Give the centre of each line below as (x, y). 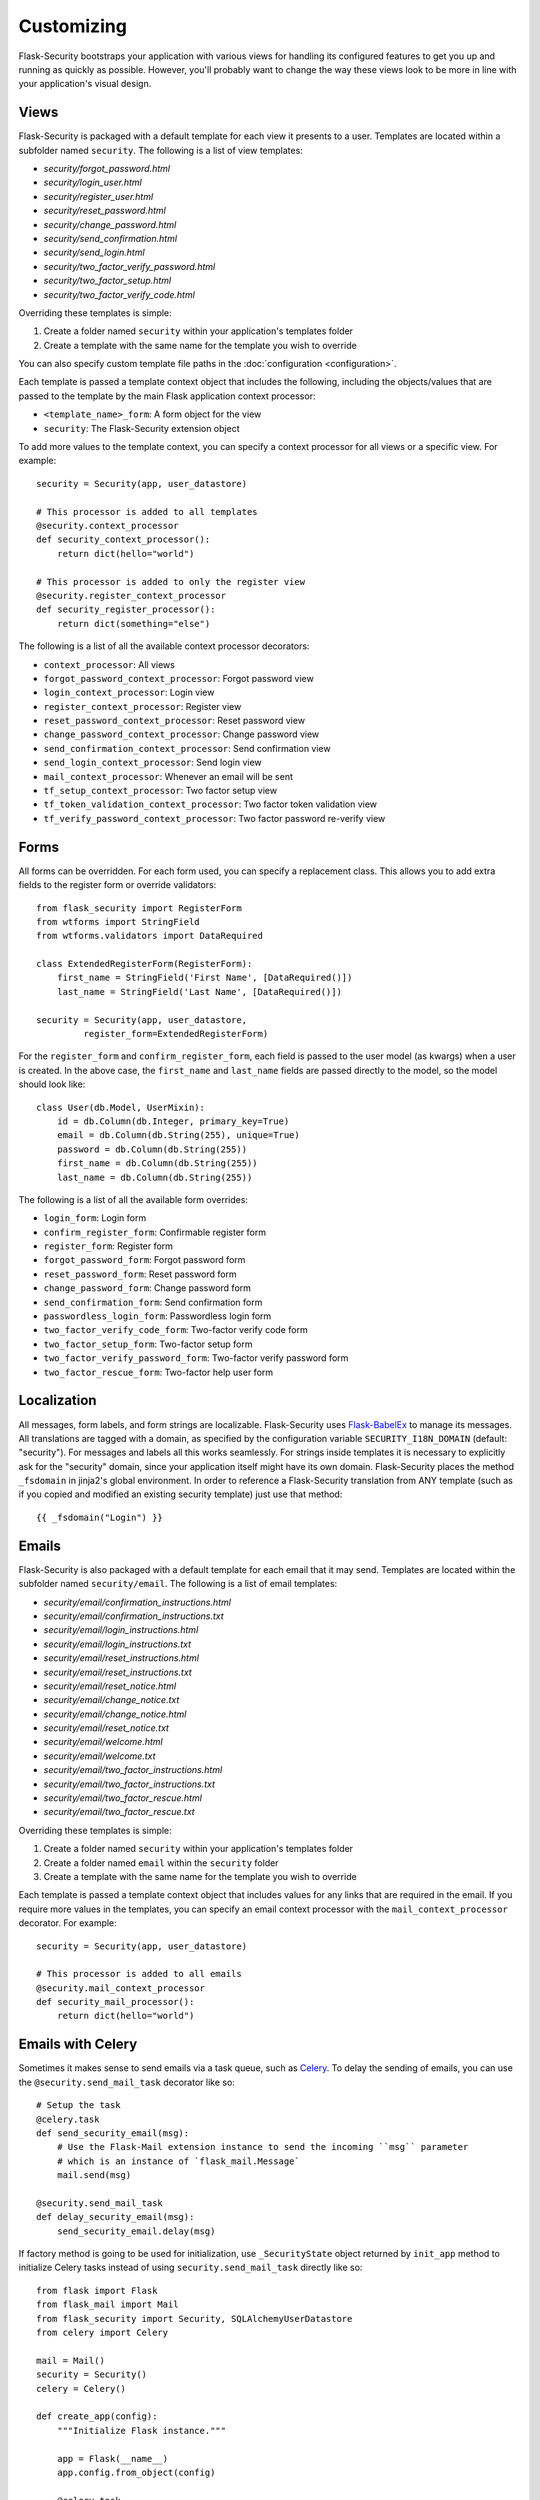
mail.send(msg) (94, 2175)
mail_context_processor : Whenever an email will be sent (168, 776)
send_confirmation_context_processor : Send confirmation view (187, 748)
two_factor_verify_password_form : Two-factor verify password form (196, 1358)
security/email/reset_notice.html (110, 1686)
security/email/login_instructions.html (121, 1630)
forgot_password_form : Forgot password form (144, 1260)
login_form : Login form (95, 1218)
